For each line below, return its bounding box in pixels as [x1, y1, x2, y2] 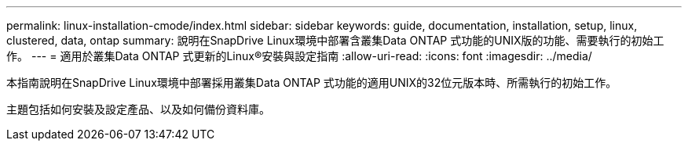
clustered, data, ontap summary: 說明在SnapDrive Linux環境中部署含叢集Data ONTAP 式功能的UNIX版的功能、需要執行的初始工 [6, 34, 664, 47]
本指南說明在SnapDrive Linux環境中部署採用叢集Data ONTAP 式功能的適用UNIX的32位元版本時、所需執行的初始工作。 [6, 76, 617, 89]
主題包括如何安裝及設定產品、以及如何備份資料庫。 [6, 102, 270, 116]
